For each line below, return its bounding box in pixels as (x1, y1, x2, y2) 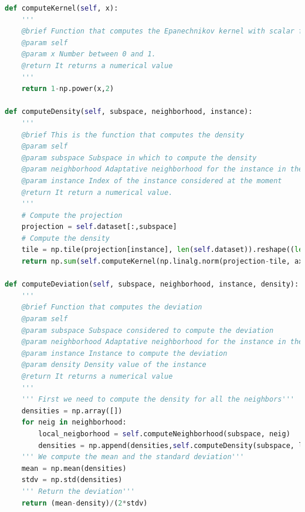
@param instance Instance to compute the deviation (21, 349, 228, 358)
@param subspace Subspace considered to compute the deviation (21, 326, 274, 335)
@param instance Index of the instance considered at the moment (21, 176, 282, 185)
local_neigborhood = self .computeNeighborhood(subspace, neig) (38, 429, 290, 438)
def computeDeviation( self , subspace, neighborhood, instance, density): (5, 280, 299, 289)
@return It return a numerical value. (21, 188, 173, 197)
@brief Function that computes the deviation (21, 303, 202, 312)
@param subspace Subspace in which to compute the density (21, 153, 257, 162)
